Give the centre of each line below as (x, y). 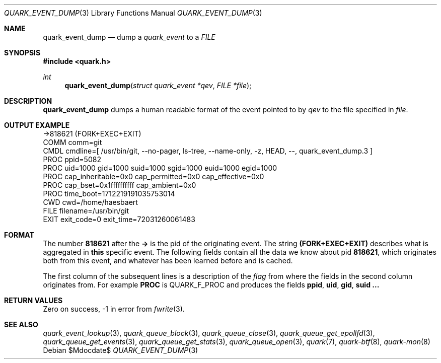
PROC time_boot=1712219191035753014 (109, 194)
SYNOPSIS (22, 53)
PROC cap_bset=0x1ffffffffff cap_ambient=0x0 (120, 185)
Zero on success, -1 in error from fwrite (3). (114, 309)
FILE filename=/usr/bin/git (86, 211)
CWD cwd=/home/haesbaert (90, 202)
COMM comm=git (72, 142)
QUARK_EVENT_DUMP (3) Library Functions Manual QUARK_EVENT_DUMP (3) (133, 13)
